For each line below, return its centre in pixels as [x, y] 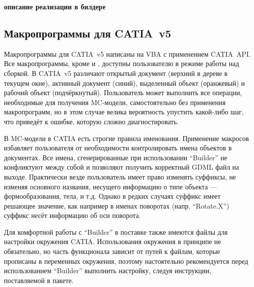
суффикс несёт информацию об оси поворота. [72, 215]
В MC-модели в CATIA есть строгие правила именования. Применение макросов [127, 138]
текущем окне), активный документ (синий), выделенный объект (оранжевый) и [125, 83]
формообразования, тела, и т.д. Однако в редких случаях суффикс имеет [112, 196]
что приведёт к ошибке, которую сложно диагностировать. [91, 121]
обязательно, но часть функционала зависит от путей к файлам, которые [112, 251]
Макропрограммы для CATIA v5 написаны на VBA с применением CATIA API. [127, 54]
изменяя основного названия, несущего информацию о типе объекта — [111, 186]
